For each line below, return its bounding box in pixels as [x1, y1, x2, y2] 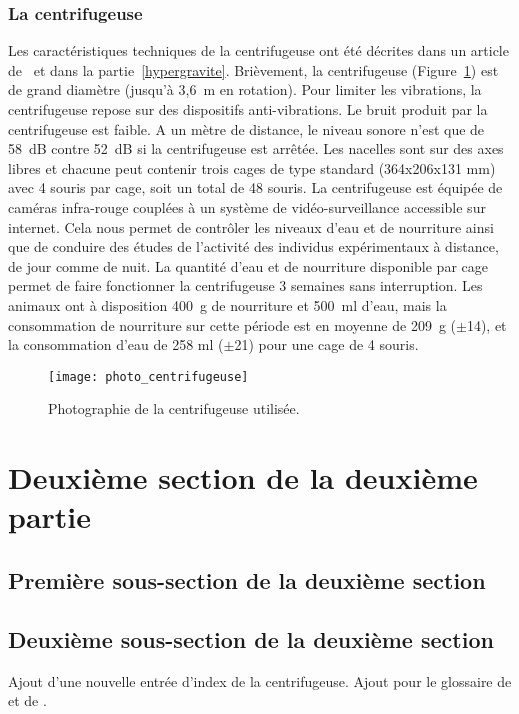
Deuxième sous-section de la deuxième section [8, 623, 494, 654]
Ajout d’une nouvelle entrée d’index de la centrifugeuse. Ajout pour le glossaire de [8, 670, 512, 691]
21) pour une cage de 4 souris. [234, 334, 419, 355]
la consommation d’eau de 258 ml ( [8, 334, 224, 355]
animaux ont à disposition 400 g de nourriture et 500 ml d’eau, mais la [8, 294, 447, 315]
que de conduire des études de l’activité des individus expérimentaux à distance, [8, 236, 499, 257]
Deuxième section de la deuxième [8, 457, 478, 498]
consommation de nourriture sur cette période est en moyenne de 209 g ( [8, 314, 456, 335]
